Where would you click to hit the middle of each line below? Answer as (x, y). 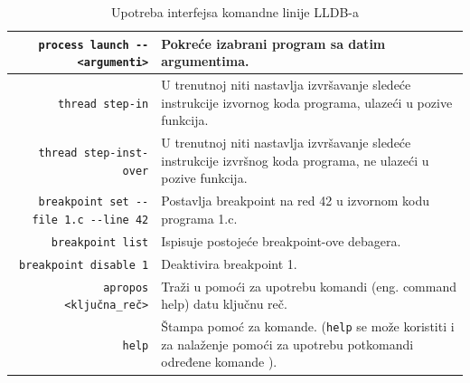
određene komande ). (219, 362)
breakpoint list (100, 242)
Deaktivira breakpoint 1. (229, 263)
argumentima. (205, 61)
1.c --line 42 (107, 220)
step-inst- (116, 153)
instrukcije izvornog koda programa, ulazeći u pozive (307, 102)
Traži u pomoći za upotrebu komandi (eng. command (309, 286)
